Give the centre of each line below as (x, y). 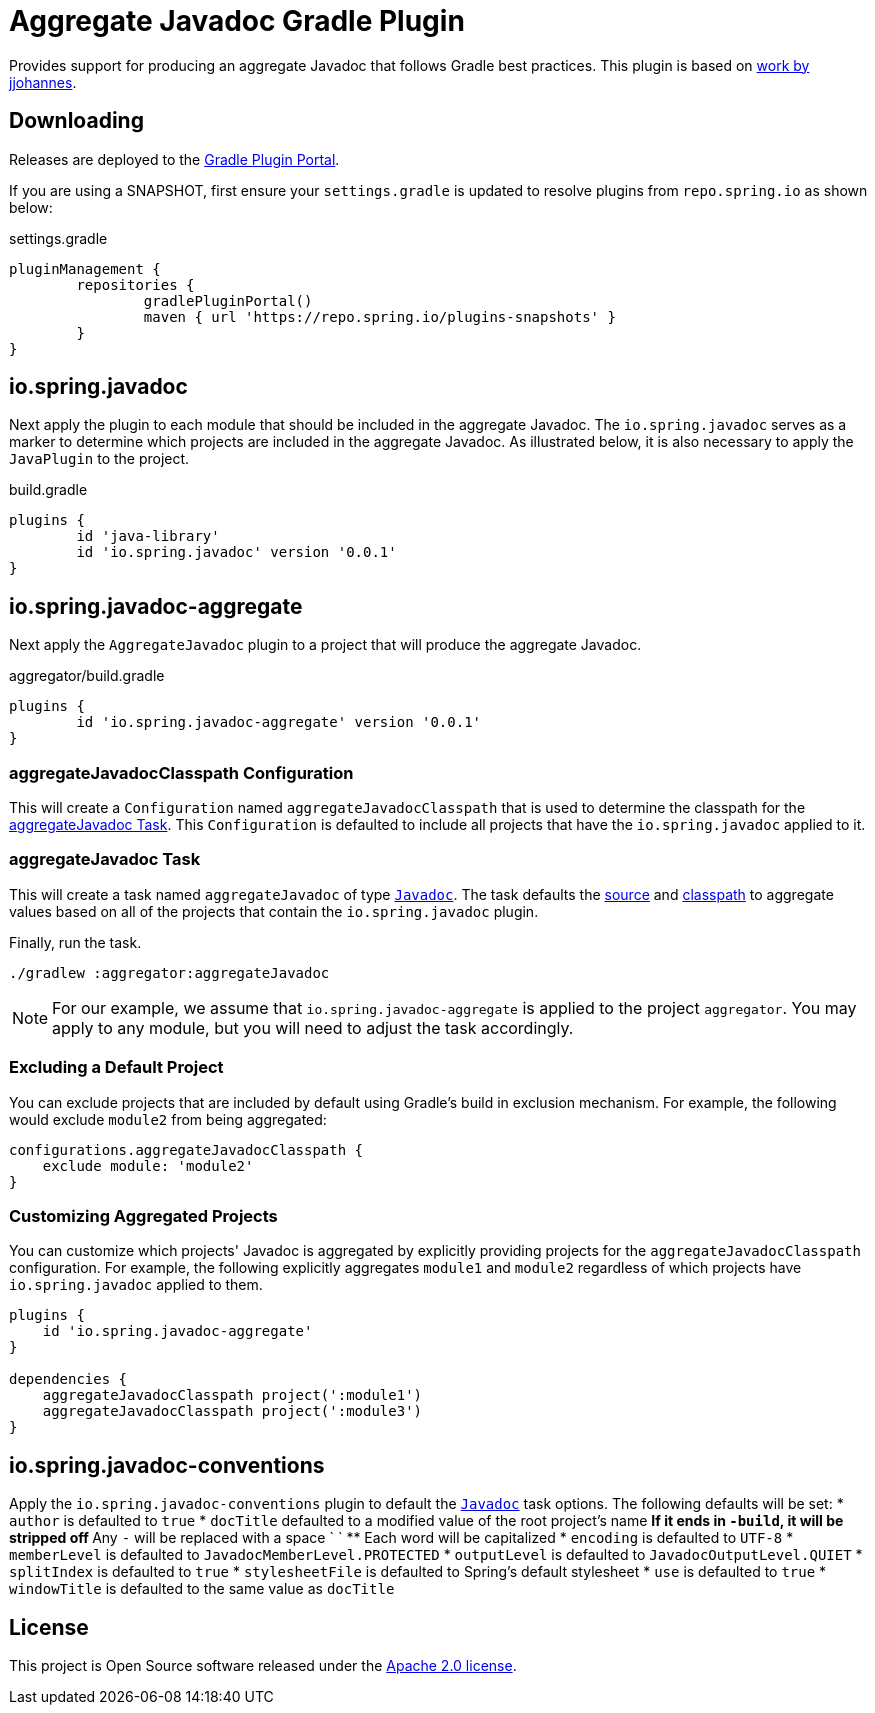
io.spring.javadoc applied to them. (136, 1285)
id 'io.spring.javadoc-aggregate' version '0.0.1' (279, 722)
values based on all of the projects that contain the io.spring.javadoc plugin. (274, 911)
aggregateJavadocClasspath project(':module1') (232, 1395)
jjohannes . (43, 82)
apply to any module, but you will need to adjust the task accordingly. (313, 1027)
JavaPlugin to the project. (99, 459)
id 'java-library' (148, 536)
